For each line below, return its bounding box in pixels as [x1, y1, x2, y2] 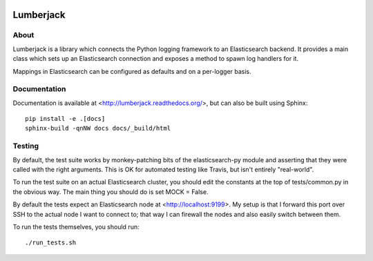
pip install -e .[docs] [25, 115, 106, 123]
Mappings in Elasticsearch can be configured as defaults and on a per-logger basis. [12, 67, 251, 75]
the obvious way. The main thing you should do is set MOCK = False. [12, 187, 209, 196]
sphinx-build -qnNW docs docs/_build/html [25, 124, 171, 133]
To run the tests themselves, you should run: [12, 222, 140, 231]
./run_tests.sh [25, 239, 77, 246]
